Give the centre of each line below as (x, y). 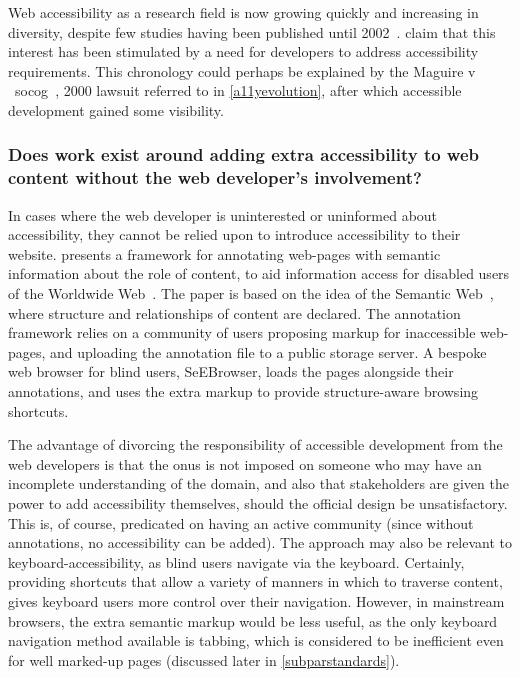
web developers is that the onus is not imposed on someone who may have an (245, 463)
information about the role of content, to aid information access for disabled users (259, 273)
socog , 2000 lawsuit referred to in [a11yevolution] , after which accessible (238, 90)
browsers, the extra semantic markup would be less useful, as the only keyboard (253, 620)
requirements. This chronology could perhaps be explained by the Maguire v (242, 70)
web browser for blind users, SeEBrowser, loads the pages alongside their (231, 371)
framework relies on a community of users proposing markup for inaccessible (242, 332)
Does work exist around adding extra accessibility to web (244, 154)
